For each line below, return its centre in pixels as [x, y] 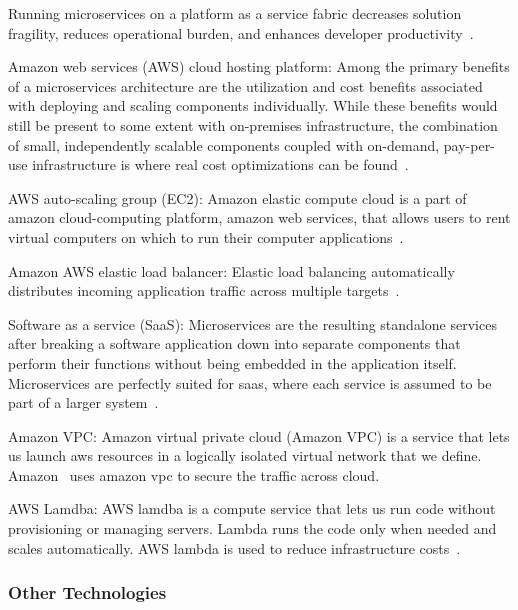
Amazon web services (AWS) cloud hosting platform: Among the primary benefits [259, 66]
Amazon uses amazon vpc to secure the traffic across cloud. [194, 474]
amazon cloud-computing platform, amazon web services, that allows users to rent [259, 217]
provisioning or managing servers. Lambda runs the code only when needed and [252, 528]
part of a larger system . [83, 402]
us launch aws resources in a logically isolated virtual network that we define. [245, 455]
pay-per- [469, 144]
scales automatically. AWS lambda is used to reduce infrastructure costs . [234, 547]
